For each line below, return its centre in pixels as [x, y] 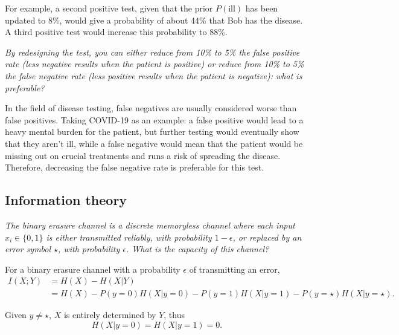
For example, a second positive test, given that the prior [109, 8]
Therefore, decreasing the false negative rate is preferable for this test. [135, 167]
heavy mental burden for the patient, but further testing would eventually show [152, 132]
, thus [174, 315]
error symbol [28, 249]
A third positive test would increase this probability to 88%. [116, 32]
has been [262, 8]
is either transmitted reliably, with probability [129, 237]
